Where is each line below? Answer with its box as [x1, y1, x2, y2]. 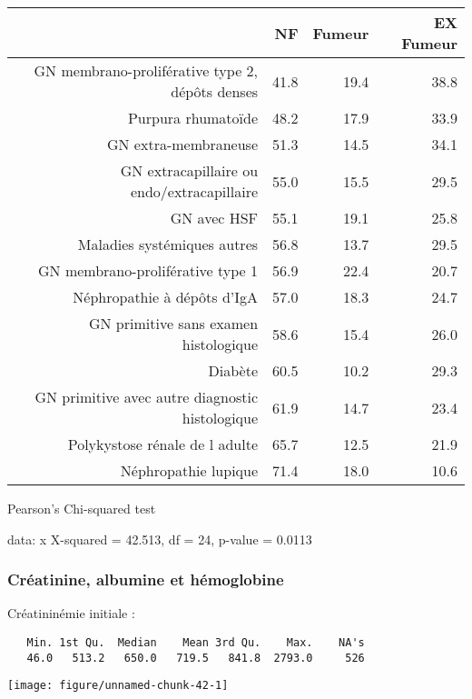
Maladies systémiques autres [77, 234, 259, 255]
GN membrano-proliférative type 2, [34, 60, 259, 81]
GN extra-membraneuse [106, 134, 259, 155]
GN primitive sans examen [88, 313, 259, 334]
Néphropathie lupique [120, 460, 259, 481]
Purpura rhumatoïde [127, 107, 259, 128]
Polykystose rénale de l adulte [67, 434, 259, 454]
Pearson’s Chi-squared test [7, 499, 156, 517]
